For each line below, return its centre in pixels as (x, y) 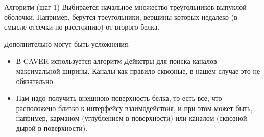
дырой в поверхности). (52, 128)
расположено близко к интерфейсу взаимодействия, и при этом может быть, (134, 108)
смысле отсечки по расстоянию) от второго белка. (82, 27)
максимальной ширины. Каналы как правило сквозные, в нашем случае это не (138, 71)
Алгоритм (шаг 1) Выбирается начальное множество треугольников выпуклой (125, 7)
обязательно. (35, 81)
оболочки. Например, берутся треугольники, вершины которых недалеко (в (121, 17)
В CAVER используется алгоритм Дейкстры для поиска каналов (116, 61)
